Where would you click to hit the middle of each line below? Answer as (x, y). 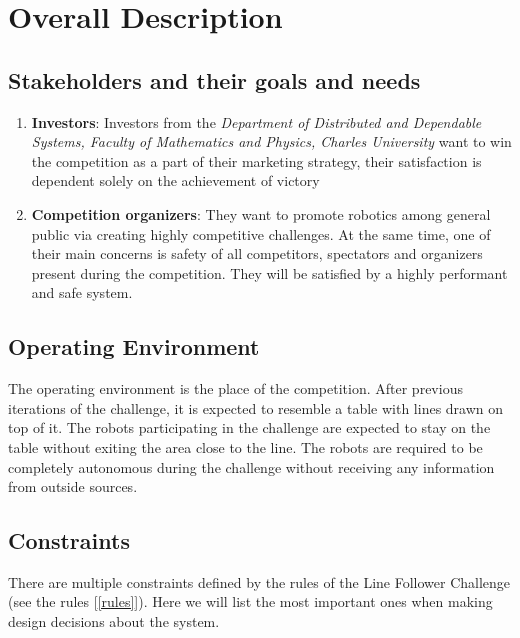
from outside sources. (73, 486)
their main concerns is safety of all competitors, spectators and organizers (257, 253)
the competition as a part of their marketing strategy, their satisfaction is (256, 160)
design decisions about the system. (114, 621)
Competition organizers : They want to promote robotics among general (261, 213)
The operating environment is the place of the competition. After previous (235, 388)
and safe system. (82, 292)
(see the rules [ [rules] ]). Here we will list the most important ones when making (250, 601)
